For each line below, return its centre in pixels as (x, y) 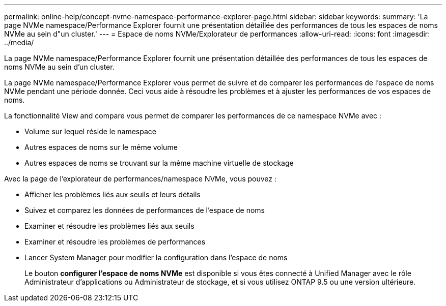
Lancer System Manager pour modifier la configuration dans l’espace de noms (156, 257)
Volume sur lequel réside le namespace (90, 131)
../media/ (19, 42)
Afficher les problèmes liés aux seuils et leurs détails (113, 194)
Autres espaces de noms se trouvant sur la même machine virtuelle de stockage (159, 163)
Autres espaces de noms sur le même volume (101, 147)
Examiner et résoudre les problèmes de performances (115, 242)
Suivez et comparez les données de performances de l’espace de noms (145, 210)
